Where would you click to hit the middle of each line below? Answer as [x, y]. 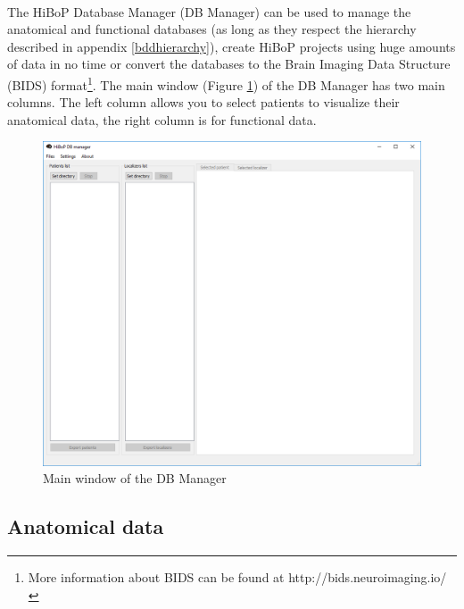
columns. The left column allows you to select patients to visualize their [203, 102]
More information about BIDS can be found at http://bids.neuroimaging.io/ [237, 576]
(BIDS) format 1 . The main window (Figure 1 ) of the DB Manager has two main [226, 83]
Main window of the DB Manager [135, 478]
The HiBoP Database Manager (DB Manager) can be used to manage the [209, 11]
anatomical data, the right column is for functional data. [162, 119]
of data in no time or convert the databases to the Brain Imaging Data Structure [229, 64]
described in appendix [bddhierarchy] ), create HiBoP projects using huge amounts [232, 46]
